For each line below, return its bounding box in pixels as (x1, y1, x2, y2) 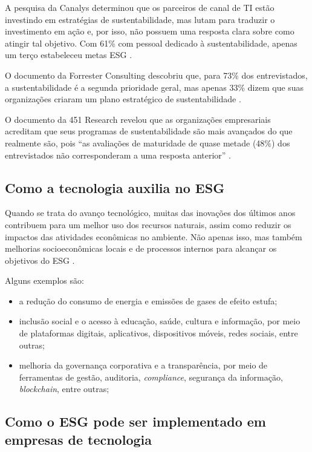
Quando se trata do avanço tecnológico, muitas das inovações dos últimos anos (5, 206, 296, 219)
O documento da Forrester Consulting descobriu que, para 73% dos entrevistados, (5, 68, 308, 81)
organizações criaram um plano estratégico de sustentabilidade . (5, 93, 241, 105)
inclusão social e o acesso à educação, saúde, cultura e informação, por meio (19, 315, 301, 327)
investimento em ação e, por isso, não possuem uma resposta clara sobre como (5, 25, 294, 38)
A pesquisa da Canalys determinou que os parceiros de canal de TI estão (5, 1, 275, 13)
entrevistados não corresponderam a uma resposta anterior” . (5, 148, 231, 161)
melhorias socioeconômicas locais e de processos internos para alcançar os (5, 242, 277, 255)
